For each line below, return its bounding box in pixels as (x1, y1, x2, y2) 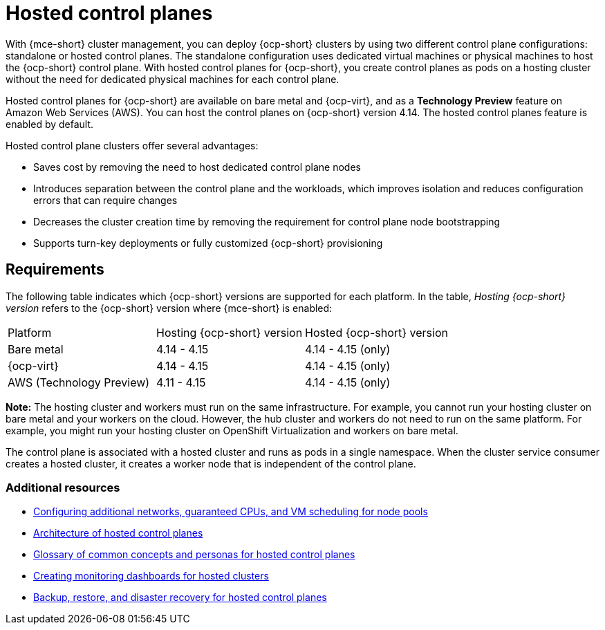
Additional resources (6, 480, 120, 494)
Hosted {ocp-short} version (305, 325, 448, 340)
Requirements (6, 261, 104, 279)
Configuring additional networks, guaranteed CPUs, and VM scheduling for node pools (33, 506, 428, 518)
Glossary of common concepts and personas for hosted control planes (33, 548, 355, 561)
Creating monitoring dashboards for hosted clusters (33, 570, 269, 582)
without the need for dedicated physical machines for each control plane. (6, 73, 339, 85)
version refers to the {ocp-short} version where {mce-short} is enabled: (6, 302, 333, 314)
